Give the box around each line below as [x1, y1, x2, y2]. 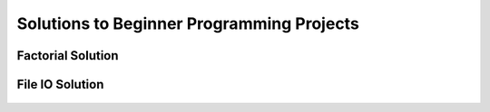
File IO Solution [16, 77, 104, 92]
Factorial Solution [16, 48, 119, 63]
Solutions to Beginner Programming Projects [16, 14, 360, 33]
